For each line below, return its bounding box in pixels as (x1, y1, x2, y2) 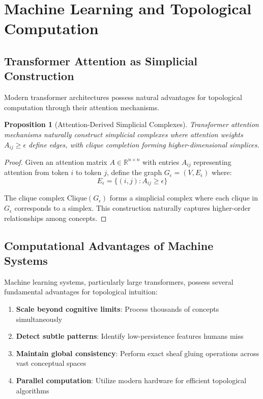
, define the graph (107, 167, 162, 178)
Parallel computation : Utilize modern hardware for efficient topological (16, 375, 247, 386)
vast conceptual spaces (16, 358, 86, 368)
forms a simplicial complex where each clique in (109, 192, 258, 203)
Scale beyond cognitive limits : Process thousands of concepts (16, 304, 219, 314)
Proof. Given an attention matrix (4, 156, 107, 167)
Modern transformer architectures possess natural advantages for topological (4, 92, 242, 103)
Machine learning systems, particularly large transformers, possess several (4, 276, 233, 287)
